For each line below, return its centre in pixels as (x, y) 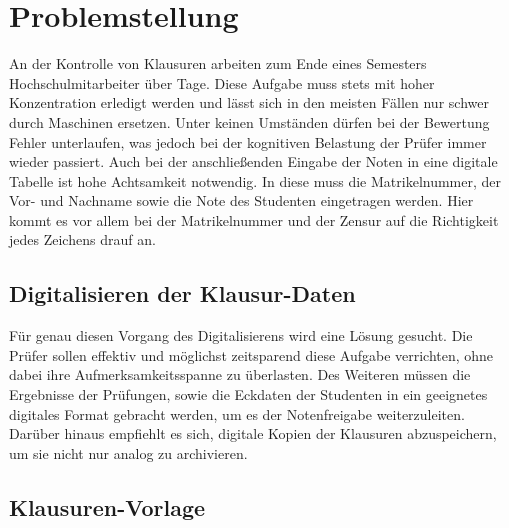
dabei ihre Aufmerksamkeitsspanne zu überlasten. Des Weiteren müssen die (240, 374)
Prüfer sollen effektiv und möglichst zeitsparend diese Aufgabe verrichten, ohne (251, 354)
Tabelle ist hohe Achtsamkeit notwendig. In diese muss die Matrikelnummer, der (255, 180)
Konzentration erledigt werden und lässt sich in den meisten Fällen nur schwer (249, 102)
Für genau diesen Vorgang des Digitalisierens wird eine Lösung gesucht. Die (241, 335)
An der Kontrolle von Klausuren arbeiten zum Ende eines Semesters (218, 63)
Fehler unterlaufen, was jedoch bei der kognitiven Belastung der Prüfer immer (248, 141)
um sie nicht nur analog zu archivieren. (128, 452)
